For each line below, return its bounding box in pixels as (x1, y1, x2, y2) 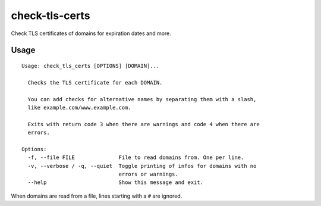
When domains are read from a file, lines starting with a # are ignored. (11, 192, 182, 199)
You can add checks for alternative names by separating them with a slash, (27, 96, 257, 102)
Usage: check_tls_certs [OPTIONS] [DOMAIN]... (21, 63, 160, 69)
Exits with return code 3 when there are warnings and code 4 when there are (27, 121, 260, 127)
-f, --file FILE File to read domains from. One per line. (27, 154, 244, 161)
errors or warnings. (118, 171, 178, 178)
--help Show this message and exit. (27, 179, 203, 186)
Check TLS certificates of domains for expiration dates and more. (11, 30, 172, 37)
